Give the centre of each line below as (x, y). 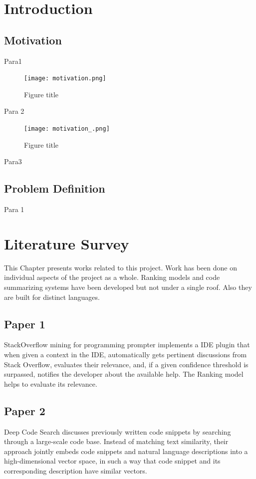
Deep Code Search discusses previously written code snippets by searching (118, 431)
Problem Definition (55, 188)
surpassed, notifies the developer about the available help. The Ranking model (124, 374)
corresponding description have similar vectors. (76, 470)
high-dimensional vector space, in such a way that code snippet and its (112, 461)
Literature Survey (67, 243)
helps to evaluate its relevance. (51, 383)
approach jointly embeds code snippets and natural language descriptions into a (126, 451)
